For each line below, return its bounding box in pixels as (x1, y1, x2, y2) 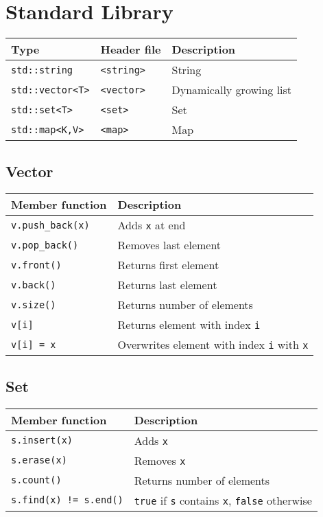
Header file (100, 41, 161, 58)
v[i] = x (11, 338, 56, 350)
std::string (11, 64, 73, 76)
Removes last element (117, 237, 222, 253)
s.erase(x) (11, 455, 67, 466)
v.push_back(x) (11, 219, 90, 231)
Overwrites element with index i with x (117, 336, 309, 353)
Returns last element (117, 277, 217, 293)
